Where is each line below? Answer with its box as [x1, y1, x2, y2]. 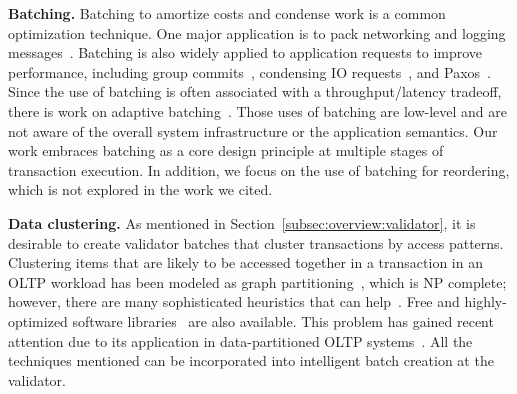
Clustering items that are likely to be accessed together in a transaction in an [8, 252, 483, 273]
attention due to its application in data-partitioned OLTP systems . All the [8, 330, 473, 351]
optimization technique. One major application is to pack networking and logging [8, 22, 506, 43]
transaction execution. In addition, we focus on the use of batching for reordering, [8, 159, 510, 180]
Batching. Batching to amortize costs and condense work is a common [8, 3, 446, 23]
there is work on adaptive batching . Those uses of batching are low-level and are [8, 100, 507, 121]
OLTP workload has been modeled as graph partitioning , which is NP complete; [8, 271, 507, 292]
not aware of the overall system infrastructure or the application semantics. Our [8, 120, 498, 141]
